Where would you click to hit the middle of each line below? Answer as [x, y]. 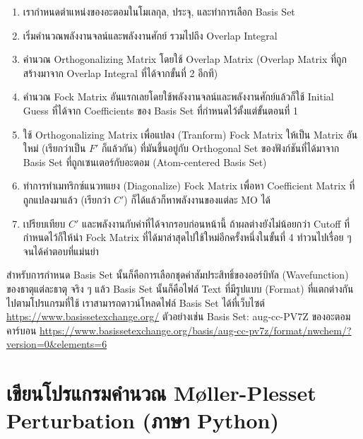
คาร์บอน [22, 330]
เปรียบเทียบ [44, 223]
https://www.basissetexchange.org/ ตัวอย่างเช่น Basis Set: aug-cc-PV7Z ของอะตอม [179, 316]
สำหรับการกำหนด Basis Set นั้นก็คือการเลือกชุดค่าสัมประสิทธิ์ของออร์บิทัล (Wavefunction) [178, 275]
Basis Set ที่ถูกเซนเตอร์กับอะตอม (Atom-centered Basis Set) [145, 162]
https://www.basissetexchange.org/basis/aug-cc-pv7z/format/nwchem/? [195, 330]
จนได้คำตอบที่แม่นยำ [61, 251]
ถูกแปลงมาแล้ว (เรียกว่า [67, 199]
